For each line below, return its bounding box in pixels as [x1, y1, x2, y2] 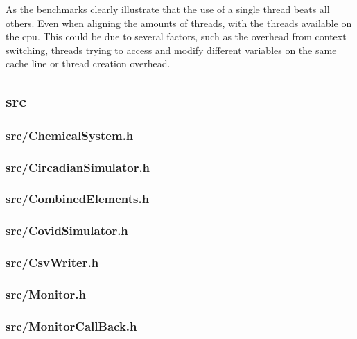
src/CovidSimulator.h [6, 222, 128, 239]
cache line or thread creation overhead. [6, 56, 171, 71]
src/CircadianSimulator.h [6, 158, 150, 175]
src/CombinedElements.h [6, 190, 150, 207]
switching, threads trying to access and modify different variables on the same [6, 42, 337, 57]
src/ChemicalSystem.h [6, 126, 134, 144]
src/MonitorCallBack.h [6, 317, 137, 334]
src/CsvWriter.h [6, 254, 99, 271]
